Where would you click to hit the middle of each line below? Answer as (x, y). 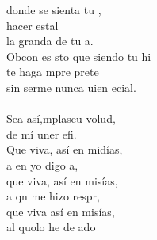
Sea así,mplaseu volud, (61, 118)
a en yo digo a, (42, 164)
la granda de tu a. (50, 41)
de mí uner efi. (42, 133)
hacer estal (33, 25)
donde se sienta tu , (54, 10)
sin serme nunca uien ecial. (71, 87)
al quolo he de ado (51, 227)
